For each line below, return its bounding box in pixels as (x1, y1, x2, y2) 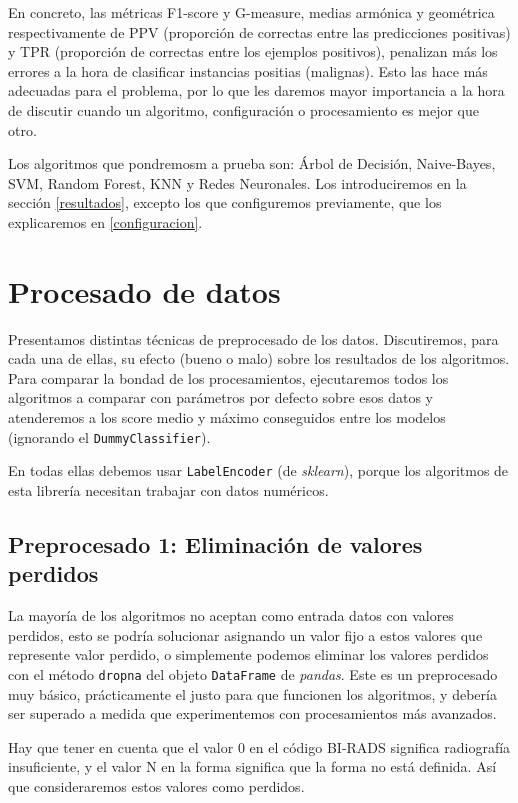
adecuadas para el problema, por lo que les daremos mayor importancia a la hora (8, 80, 505, 101)
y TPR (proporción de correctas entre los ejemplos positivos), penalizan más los (8, 41, 498, 62)
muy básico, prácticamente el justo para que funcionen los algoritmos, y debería (8, 683, 497, 704)
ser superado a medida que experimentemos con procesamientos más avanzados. (8, 703, 497, 724)
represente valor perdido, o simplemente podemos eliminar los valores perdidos (8, 644, 489, 665)
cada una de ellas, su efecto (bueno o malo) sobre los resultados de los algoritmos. (8, 348, 510, 369)
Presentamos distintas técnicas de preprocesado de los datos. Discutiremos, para (8, 328, 499, 349)
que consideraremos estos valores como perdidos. (8, 775, 305, 796)
